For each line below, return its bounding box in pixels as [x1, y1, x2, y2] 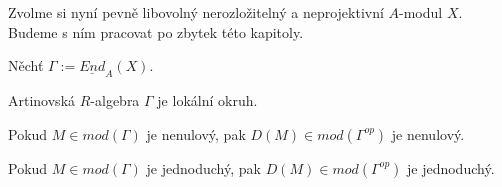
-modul [399, 2, 443, 22]
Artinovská [8, 90, 76, 111]
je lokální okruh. [157, 90, 258, 111]
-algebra [90, 90, 140, 111]
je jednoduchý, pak [146, 157, 261, 178]
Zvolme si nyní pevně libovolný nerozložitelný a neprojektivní [8, 2, 384, 22]
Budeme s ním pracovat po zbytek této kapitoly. [8, 21, 304, 42]
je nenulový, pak [146, 123, 246, 144]
